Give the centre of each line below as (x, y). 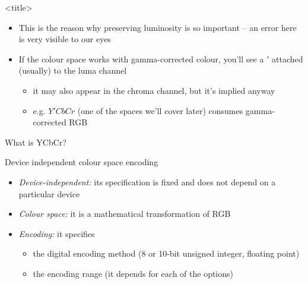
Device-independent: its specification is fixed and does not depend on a (147, 182)
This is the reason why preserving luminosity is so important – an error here (158, 27)
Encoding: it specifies (57, 233)
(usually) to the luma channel (73, 70)
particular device (49, 193)
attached (288, 59)
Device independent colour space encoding (82, 162)
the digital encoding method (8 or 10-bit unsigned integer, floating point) (166, 253)
